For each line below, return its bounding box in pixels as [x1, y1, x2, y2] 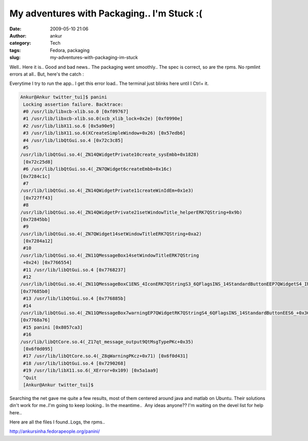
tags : [9, 47, 21, 53]
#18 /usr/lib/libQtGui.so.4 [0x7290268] [23, 360, 126, 366]
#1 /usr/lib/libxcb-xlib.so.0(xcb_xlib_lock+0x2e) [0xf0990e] [23, 116, 183, 122]
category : [9, 40, 31, 46]
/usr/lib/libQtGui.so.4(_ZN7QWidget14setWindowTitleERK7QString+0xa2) [20, 231, 202, 236]
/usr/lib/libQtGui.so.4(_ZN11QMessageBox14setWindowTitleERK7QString [20, 252, 199, 258]
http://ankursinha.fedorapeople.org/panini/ [9, 428, 100, 434]
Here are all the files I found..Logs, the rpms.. [9, 419, 105, 425]
